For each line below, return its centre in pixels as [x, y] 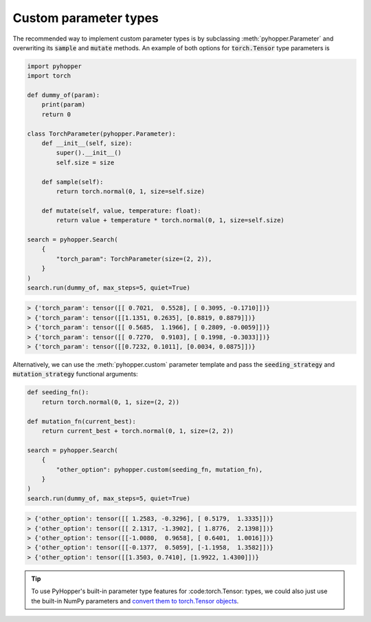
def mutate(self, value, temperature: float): [122, 211]
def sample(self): [72, 182]
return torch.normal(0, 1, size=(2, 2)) [111, 402]
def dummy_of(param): [64, 95]
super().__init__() [89, 153]
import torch [49, 76]
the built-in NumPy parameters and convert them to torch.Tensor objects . [135, 601]
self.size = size [85, 162]
